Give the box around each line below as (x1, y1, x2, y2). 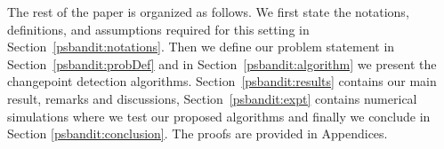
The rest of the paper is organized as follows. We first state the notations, (7, 3, 409, 20)
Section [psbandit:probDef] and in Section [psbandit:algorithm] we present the (7, 54, 437, 73)
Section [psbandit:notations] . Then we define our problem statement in (7, 37, 395, 56)
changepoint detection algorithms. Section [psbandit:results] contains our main (7, 72, 437, 90)
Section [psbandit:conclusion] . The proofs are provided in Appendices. (7, 124, 388, 143)
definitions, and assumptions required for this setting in (7, 20, 310, 38)
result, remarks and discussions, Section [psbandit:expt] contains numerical (7, 89, 417, 107)
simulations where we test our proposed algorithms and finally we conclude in (7, 106, 431, 125)
